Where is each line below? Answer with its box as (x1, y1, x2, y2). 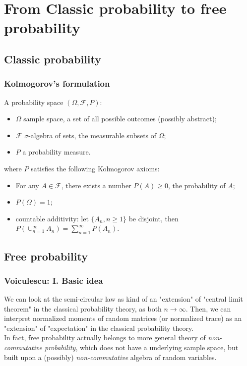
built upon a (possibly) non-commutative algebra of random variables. (4, 352, 217, 362)
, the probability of (168, 180, 226, 190)
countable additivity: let (15, 213, 89, 223)
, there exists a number (61, 180, 131, 190)
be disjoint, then (128, 213, 179, 223)
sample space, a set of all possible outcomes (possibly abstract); (23, 113, 217, 124)
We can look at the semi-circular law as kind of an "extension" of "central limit (4, 294, 243, 304)
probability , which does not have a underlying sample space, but (44, 342, 239, 353)
